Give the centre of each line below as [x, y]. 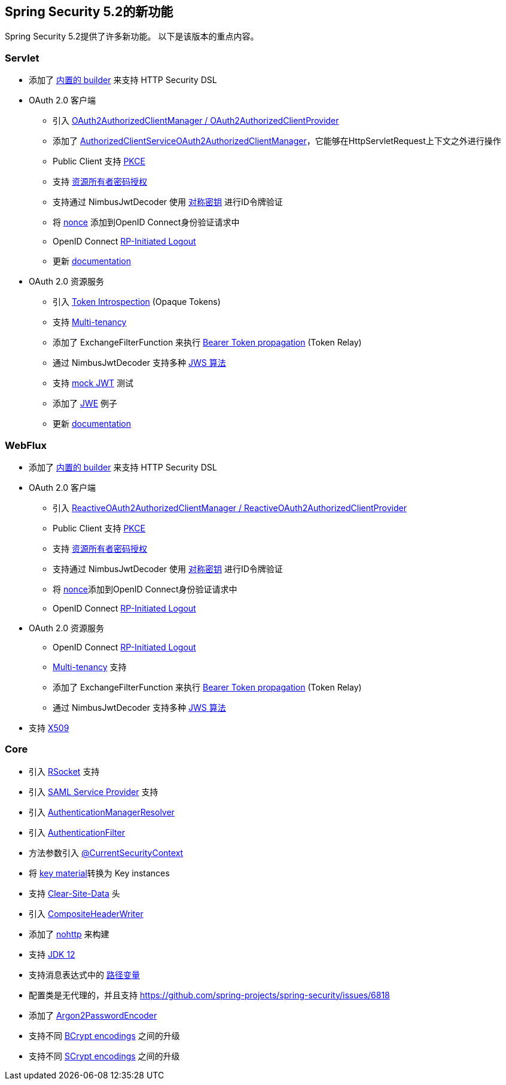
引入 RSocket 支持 [64, 771]
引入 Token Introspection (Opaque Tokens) [137, 302]
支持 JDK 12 [52, 954]
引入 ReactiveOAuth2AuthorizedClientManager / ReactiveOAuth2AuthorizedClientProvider [230, 508]
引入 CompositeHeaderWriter [86, 913]
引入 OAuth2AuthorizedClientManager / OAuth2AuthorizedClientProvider [196, 121]
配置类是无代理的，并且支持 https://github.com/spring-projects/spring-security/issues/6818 [209, 995]
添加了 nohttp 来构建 [69, 934]
